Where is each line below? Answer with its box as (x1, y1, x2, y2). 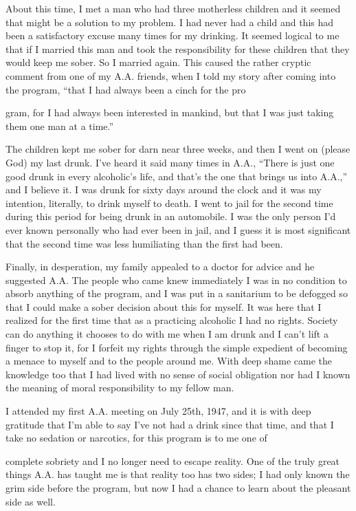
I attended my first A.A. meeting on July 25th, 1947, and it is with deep (5, 404, 311, 418)
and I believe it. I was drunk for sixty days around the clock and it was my (5, 182, 322, 197)
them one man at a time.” (5, 118, 114, 133)
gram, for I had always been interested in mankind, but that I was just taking (5, 105, 334, 120)
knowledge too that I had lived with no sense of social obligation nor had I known (5, 367, 351, 381)
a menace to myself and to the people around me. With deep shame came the (5, 354, 332, 368)
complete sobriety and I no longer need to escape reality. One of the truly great (5, 453, 340, 468)
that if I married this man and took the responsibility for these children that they (5, 41, 350, 56)
